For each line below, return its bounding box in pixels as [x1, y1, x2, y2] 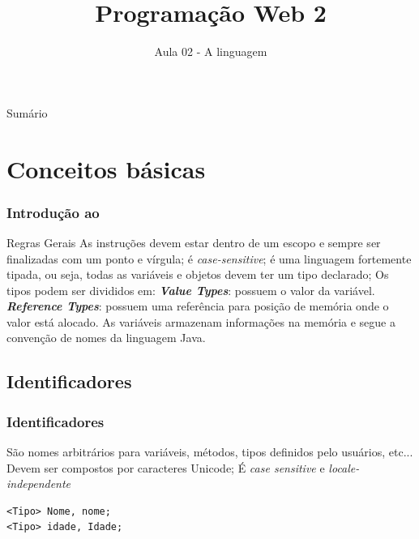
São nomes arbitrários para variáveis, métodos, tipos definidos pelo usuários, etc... [6, 443, 413, 460]
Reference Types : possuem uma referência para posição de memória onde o [6, 297, 389, 314]
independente [6, 475, 71, 492]
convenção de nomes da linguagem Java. [6, 329, 206, 346]
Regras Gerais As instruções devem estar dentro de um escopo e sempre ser [6, 233, 381, 250]
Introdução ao [6, 202, 100, 222]
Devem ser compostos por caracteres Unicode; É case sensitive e [6, 459, 325, 476]
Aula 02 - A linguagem [154, 43, 267, 60]
